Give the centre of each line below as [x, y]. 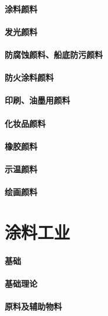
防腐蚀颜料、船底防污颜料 [54, 54]
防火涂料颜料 [29, 77]
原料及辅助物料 [33, 306]
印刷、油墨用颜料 [37, 100]
